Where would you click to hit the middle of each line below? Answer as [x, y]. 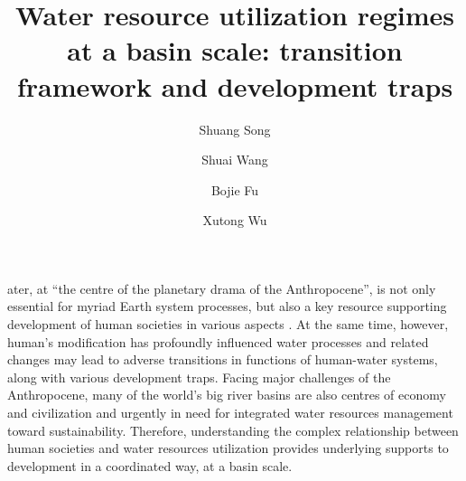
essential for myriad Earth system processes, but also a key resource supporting [227, 306]
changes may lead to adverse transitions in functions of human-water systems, [223, 359]
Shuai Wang [235, 160]
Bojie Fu [235, 189]
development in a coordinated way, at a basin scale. [150, 465]
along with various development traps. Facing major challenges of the [199, 377]
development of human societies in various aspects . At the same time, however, [228, 324]
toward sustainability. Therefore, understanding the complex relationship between [233, 430]
